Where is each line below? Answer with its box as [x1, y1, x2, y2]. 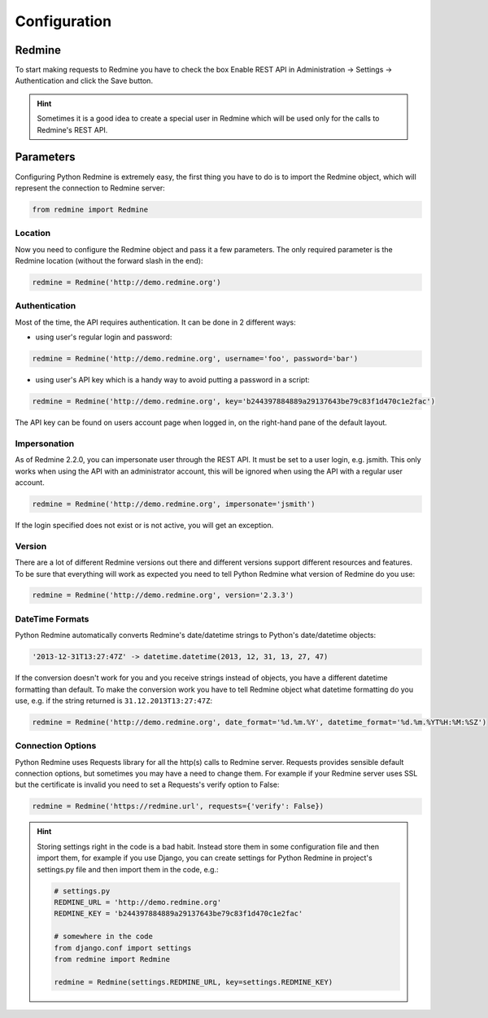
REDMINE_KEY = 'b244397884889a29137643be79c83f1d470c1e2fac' [54, 909, 303, 919]
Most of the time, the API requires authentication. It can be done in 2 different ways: [15, 317, 296, 327]
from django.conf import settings [54, 943, 192, 952]
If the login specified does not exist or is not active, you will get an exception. [15, 520, 274, 530]
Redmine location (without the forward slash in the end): [15, 256, 203, 266]
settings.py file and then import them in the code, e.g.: [37, 864, 219, 874]
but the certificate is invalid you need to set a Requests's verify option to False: [15, 780, 280, 789]
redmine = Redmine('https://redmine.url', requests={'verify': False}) [32, 802, 325, 811]
